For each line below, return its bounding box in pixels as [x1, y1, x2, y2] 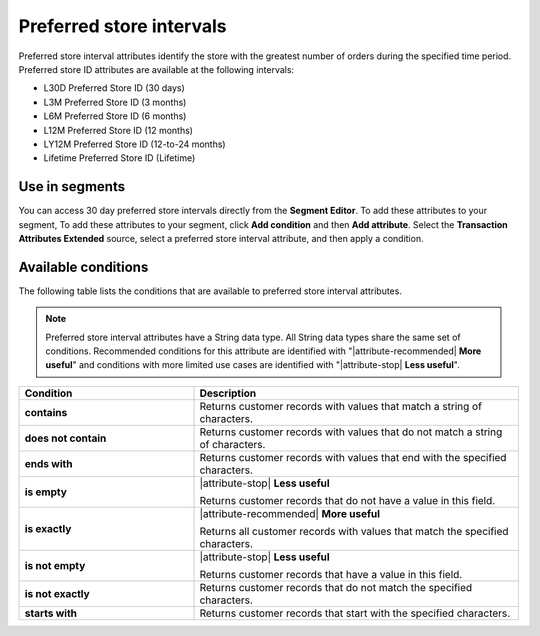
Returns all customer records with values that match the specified [199, 524, 509, 538]
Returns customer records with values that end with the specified [199, 450, 507, 464]
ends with [24, 456, 73, 470]
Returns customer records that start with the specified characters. [199, 606, 511, 620]
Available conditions [18, 258, 149, 275]
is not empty [24, 558, 86, 572]
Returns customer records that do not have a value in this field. [199, 493, 496, 507]
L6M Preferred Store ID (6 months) [43, 110, 187, 122]
